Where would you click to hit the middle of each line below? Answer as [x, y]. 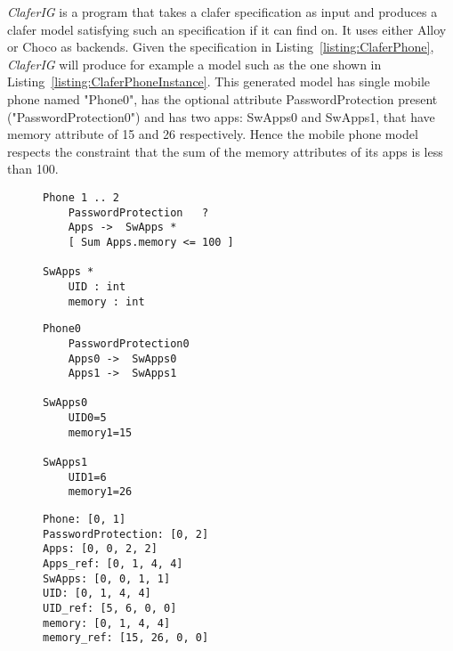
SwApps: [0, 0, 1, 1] [107, 578]
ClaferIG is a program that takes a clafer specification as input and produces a [222, 12]
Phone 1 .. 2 [81, 197]
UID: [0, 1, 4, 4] [97, 594]
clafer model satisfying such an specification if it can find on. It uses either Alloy [227, 29]
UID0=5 [87, 418]
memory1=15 [100, 432]
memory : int [106, 301]
